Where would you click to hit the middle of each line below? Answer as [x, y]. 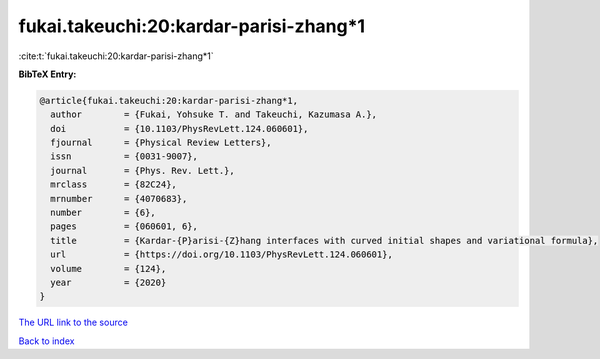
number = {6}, [103, 213]
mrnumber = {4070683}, [119, 198]
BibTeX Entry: [47, 74]
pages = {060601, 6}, [124, 226]
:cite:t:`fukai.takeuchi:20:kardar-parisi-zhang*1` [116, 56]
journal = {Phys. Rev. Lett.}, [142, 170]
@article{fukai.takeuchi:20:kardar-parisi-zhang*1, [169, 100]
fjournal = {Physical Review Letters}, [161, 143]
